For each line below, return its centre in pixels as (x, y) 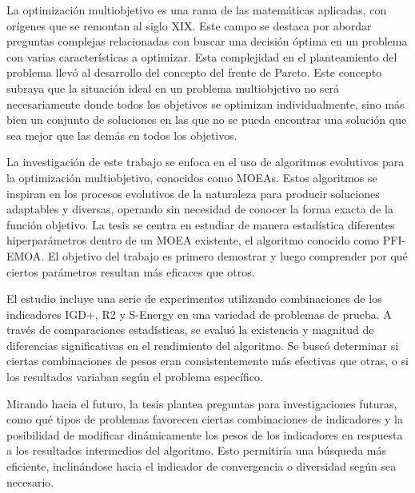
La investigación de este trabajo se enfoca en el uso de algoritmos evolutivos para (206, 162)
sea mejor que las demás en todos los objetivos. (122, 135)
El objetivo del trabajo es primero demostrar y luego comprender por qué (227, 255)
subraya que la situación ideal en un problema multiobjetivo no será (173, 87)
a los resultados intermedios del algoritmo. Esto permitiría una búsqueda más (196, 450)
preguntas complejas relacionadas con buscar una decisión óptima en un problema (207, 41)
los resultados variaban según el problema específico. (135, 377)
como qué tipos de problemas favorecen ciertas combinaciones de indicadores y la (205, 419)
